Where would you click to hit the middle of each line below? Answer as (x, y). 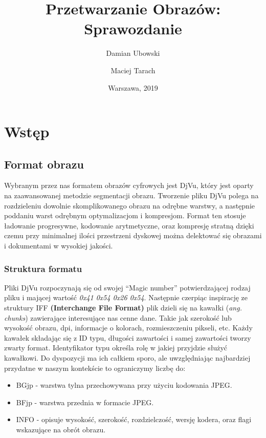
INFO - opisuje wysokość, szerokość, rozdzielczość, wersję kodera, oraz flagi (134, 419)
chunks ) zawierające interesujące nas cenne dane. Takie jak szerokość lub (118, 317)
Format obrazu (44, 164)
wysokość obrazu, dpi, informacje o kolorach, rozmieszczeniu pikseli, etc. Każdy (128, 328)
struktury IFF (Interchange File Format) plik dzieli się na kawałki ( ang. (123, 308)
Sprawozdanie (133, 28)
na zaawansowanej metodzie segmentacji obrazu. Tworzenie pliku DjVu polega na (131, 195)
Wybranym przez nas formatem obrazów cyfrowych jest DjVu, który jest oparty (129, 185)
